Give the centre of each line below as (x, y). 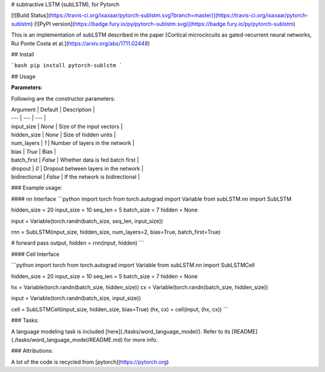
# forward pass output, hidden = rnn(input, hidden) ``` (78, 243)
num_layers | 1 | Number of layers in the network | (73, 143)
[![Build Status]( (31, 16)
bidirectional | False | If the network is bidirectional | (76, 177)
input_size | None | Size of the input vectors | (67, 126)
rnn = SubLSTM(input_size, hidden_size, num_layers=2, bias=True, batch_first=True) (116, 232)
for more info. (141, 340)
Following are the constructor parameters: (63, 99)
